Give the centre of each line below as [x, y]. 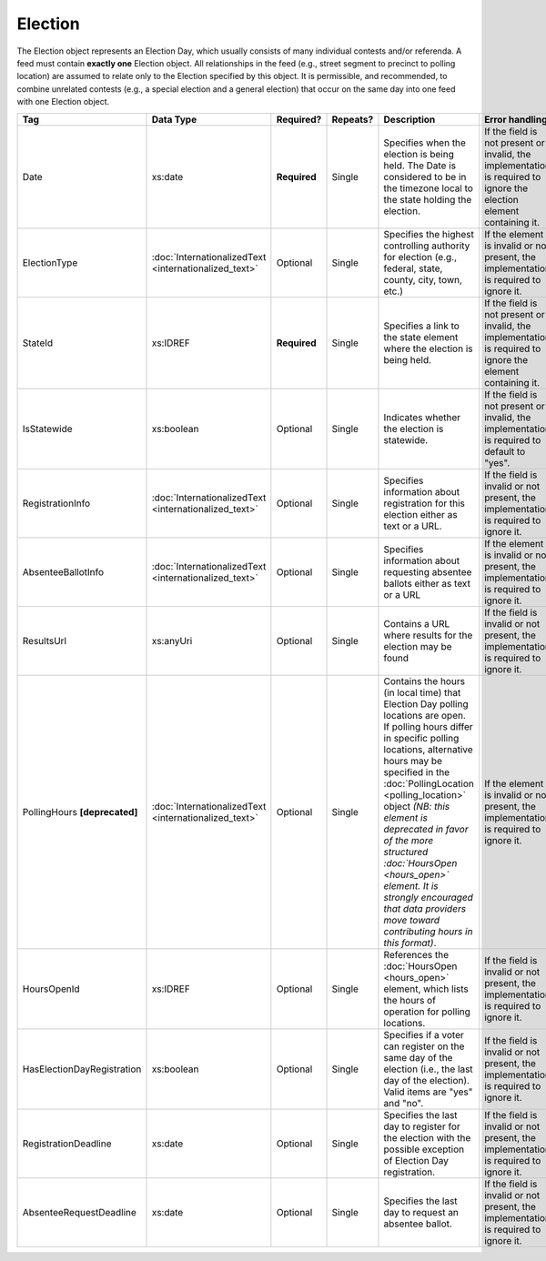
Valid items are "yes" [428, 1092]
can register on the [424, 1046]
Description [409, 119]
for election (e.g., [420, 257]
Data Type [174, 119]
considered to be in [425, 177]
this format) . [410, 943]
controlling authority [427, 246]
